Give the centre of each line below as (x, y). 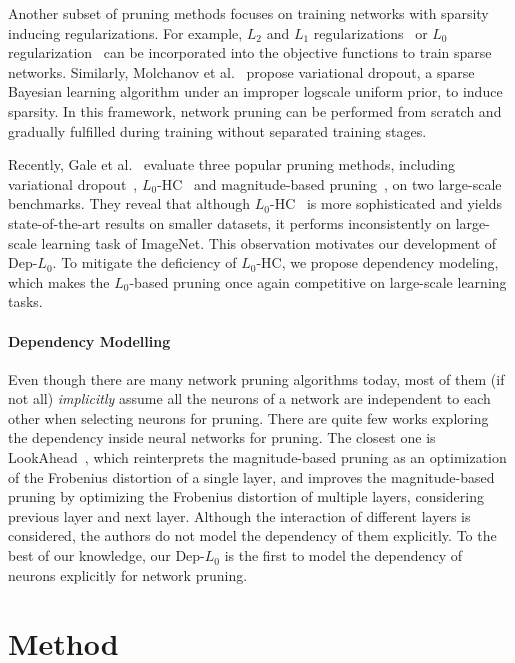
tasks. (25, 301)
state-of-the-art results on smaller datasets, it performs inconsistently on (230, 222)
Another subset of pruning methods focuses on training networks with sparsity (248, 13)
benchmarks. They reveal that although (129, 203)
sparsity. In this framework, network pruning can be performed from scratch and (255, 110)
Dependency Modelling (89, 340)
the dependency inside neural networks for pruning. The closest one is (222, 437)
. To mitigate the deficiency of (144, 262)
